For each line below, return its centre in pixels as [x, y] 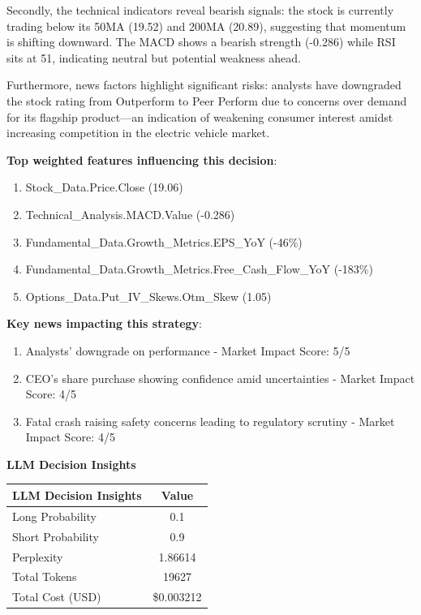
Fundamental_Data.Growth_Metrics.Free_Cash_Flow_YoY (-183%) [199, 269]
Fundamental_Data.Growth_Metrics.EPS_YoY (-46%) [164, 241]
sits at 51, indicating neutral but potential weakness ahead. [154, 57]
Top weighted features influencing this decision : [142, 159]
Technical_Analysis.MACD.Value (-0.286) [130, 214]
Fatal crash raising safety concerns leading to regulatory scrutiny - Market [210, 421]
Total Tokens [45, 576]
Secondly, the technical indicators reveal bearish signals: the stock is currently [200, 10]
